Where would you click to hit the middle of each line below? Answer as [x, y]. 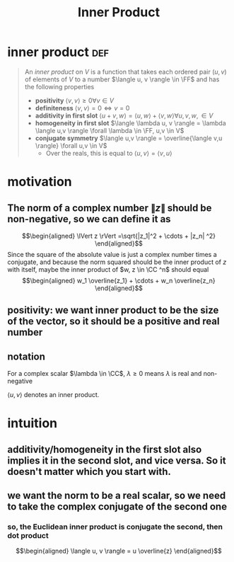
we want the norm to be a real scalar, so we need [117, 496]
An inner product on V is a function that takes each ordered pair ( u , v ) [126, 71]
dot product [28, 536]
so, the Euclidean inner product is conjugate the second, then [115, 527]
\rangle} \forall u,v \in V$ [71, 145]
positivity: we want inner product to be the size [113, 310]
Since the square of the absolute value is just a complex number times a [112, 254]
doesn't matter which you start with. [89, 471]
